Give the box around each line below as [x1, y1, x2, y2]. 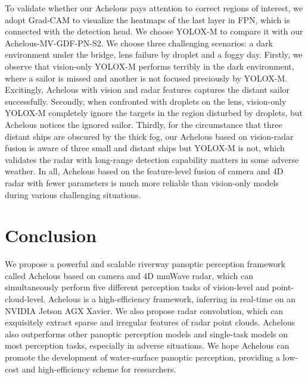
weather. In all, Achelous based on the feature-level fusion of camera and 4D [5, 165, 284, 177]
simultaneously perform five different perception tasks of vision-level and [5, 281, 269, 293]
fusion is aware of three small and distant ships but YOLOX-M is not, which [5, 142, 285, 154]
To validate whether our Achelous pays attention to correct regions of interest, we [5, 2, 303, 14]
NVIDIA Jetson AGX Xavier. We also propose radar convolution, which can [5, 304, 284, 317]
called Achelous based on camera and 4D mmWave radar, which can [5, 269, 253, 281]
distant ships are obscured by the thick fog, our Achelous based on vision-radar [5, 130, 294, 142]
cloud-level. [5, 293, 46, 305]
